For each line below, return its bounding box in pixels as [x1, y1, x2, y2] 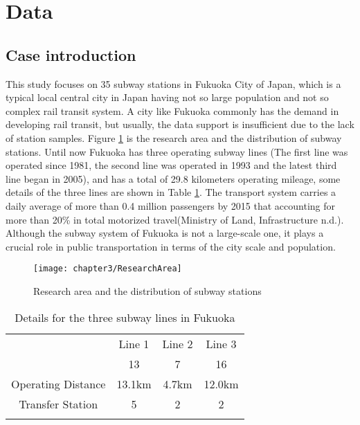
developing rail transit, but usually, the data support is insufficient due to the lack [6, 117, 354, 132]
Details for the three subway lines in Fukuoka [15, 309, 235, 325]
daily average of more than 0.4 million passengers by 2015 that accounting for [6, 198, 335, 212]
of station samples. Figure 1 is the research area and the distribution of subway [6, 130, 342, 145]
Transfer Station [19, 395, 98, 412]
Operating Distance [11, 375, 106, 392]
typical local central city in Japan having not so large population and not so [6, 90, 329, 105]
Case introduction [6, 44, 136, 65]
